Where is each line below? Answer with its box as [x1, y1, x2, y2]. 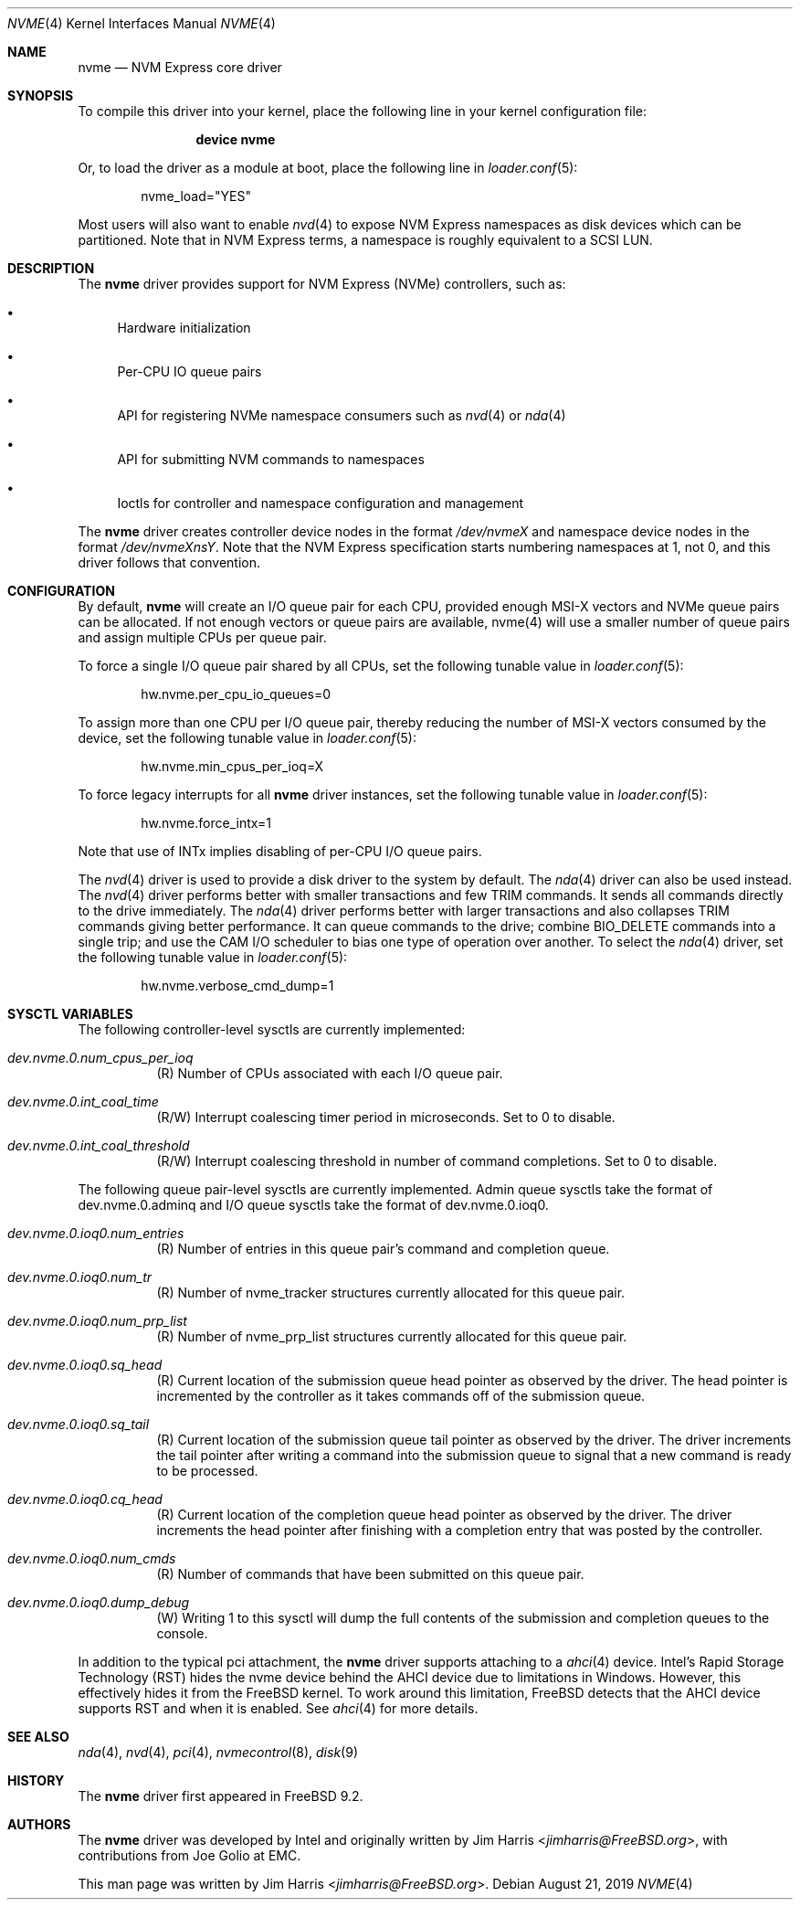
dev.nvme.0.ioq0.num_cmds [7, 1551, 176, 1566]
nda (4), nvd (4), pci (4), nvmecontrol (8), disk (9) [78, 1744, 358, 1760]
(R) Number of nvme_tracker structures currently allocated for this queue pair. [156, 1285, 626, 1300]
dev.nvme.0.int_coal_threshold [7, 1138, 190, 1153]
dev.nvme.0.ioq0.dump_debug [7, 1594, 190, 1610]
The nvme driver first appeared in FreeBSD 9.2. [78, 1788, 363, 1804]
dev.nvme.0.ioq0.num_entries [7, 1225, 184, 1241]
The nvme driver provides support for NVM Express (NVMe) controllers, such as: [78, 276, 566, 291]
